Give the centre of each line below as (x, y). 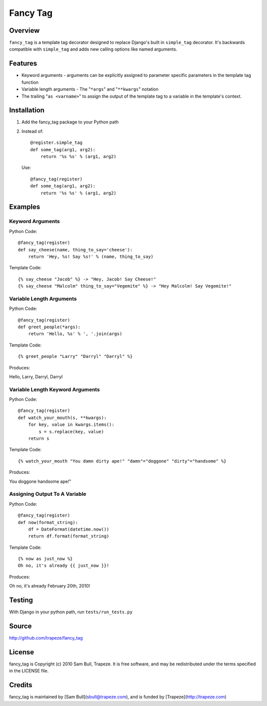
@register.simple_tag (56, 143)
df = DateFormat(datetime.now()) (69, 529)
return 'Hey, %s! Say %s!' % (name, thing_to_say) (91, 256)
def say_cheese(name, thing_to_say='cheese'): (75, 250)
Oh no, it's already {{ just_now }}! (64, 566)
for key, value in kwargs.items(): (71, 425)
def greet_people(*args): (49, 327)
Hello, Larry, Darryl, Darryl (36, 376)
